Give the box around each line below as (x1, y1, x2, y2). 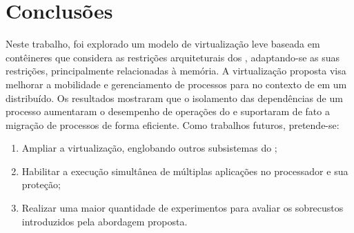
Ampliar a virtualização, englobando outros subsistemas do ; (21, 141, 277, 155)
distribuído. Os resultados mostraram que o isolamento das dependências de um (6, 90, 343, 105)
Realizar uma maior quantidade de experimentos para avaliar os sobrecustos (21, 201, 344, 215)
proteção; (21, 177, 61, 192)
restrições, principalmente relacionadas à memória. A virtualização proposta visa (6, 63, 346, 78)
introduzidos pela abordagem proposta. (21, 214, 188, 228)
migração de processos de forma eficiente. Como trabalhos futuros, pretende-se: (6, 117, 340, 132)
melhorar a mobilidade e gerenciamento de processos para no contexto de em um (6, 77, 347, 91)
